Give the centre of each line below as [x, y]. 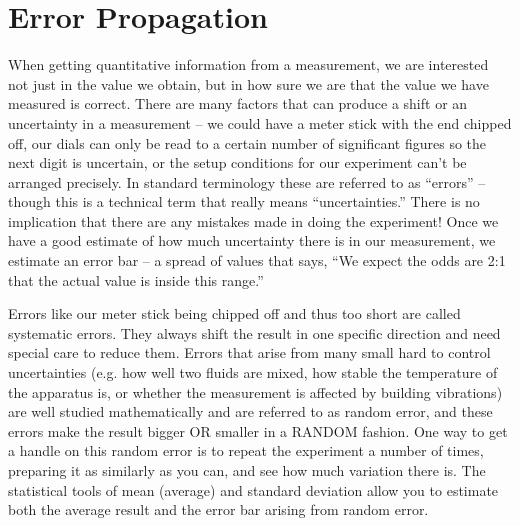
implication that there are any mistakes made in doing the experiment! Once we [253, 220]
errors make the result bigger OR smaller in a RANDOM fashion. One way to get [258, 430]
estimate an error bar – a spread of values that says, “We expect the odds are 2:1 [257, 260]
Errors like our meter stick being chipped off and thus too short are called [234, 313]
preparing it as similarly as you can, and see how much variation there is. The [247, 470]
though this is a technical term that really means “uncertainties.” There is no [244, 201]
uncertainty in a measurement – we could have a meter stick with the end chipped [260, 122]
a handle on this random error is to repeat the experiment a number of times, [246, 450]
